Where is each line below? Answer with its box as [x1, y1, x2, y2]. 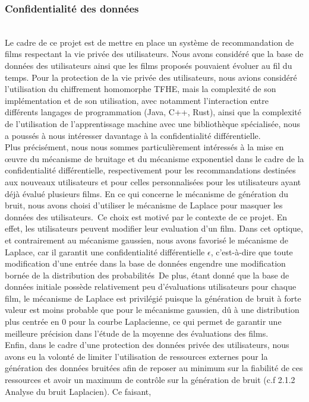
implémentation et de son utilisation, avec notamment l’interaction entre [5, 94, 269, 106]
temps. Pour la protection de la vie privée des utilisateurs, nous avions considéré [5, 71, 297, 83]
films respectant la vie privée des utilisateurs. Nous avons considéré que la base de [5, 48, 304, 60]
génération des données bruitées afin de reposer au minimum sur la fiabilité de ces [5, 362, 303, 374]
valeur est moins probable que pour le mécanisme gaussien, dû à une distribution [5, 303, 299, 316]
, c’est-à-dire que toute [210, 245, 293, 258]
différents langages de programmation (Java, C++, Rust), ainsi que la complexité [5, 106, 301, 118]
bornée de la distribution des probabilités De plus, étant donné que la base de [5, 268, 289, 281]
